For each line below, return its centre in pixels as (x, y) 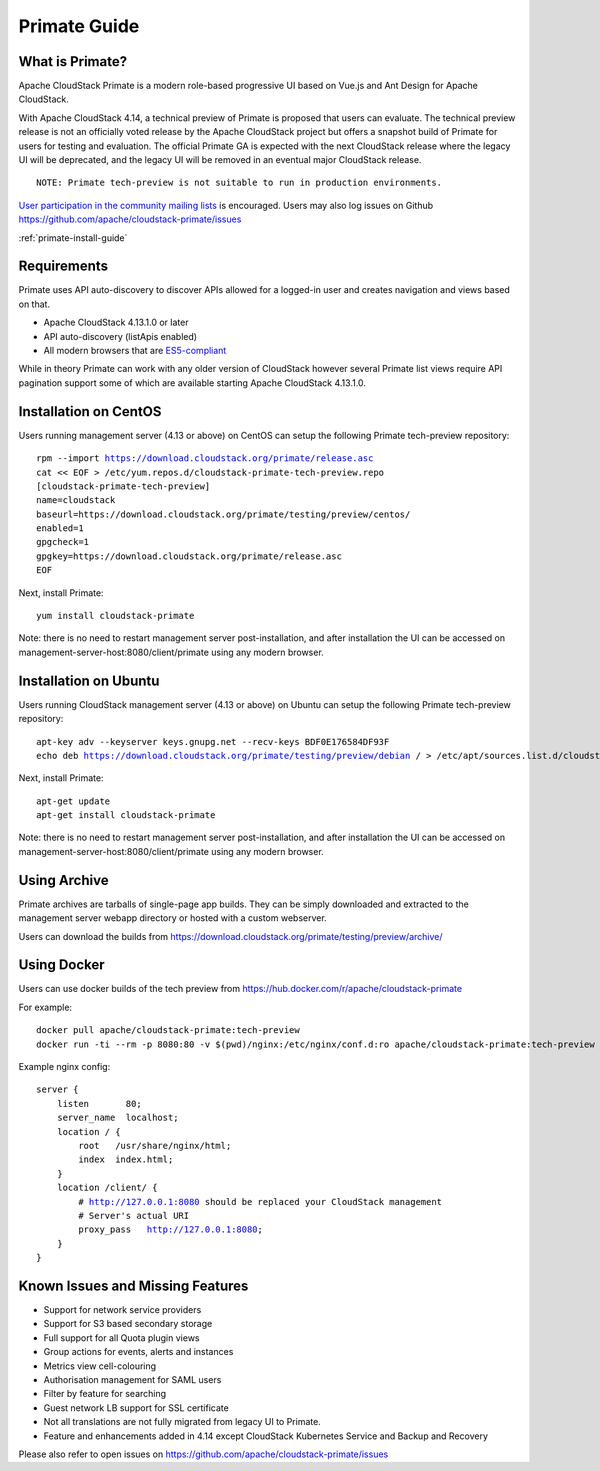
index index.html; (126, 1159)
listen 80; (99, 1103)
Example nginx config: (64, 1066)
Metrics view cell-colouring (100, 1366)
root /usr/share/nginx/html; (155, 1145)
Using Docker (61, 965)
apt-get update (73, 801)
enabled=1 (60, 528)
